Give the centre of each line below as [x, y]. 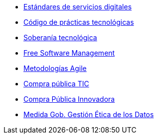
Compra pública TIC [56, 84]
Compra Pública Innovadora [69, 99]
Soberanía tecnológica [60, 37]
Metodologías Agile [55, 68]
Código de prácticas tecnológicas [79, 22]
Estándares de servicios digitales [78, 7]
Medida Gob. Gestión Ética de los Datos [89, 114]
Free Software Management [69, 53]
